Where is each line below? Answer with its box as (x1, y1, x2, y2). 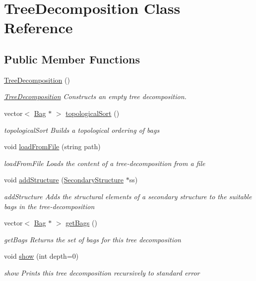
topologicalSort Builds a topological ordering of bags (4, 124, 160, 135)
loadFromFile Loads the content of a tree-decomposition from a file (4, 158, 205, 168)
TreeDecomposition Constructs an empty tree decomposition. (4, 91, 187, 102)
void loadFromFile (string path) (4, 141, 101, 152)
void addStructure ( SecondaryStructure (4, 174, 124, 185)
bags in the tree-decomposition (4, 201, 95, 211)
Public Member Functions (4, 51, 140, 66)
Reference (4, 17, 73, 38)
